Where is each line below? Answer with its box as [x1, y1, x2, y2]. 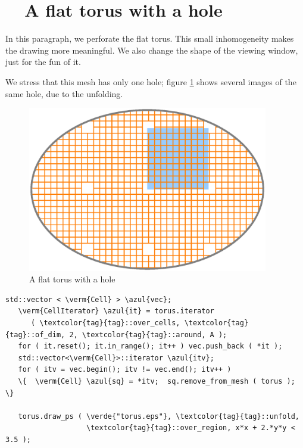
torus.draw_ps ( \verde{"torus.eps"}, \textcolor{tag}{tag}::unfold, [18, 412, 299, 421]
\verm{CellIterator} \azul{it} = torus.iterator [18, 307, 214, 316]
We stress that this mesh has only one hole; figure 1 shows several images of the [5, 75, 296, 88]
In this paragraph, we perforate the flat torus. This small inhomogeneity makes [5, 32, 294, 45]
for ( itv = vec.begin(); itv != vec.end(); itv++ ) [18, 365, 232, 374]
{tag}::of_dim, [5, 330, 65, 339]
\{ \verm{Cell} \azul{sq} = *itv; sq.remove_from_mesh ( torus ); [18, 377, 295, 386]
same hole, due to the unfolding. [5, 87, 123, 99]
